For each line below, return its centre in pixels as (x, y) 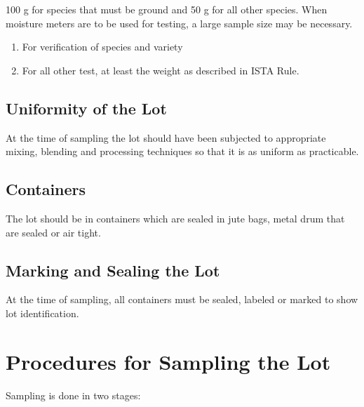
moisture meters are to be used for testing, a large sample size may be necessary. (179, 23)
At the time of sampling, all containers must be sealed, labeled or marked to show (182, 299)
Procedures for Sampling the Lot (168, 361)
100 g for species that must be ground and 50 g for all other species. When (167, 9)
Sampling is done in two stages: (73, 395)
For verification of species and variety (102, 47)
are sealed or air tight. (53, 232)
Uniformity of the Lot (86, 108)
